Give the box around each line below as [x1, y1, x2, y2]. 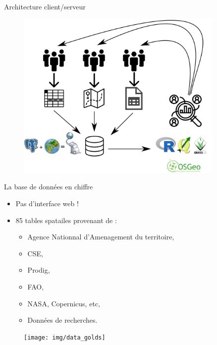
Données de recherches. [27, 315, 98, 325]
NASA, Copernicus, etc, [27, 298, 100, 308]
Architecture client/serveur [4, 1, 86, 11]
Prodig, [27, 265, 50, 275]
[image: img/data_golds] [24, 334, 106, 341]
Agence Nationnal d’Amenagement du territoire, [27, 231, 174, 242]
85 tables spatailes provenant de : [15, 215, 117, 225]
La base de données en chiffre [4, 181, 93, 192]
